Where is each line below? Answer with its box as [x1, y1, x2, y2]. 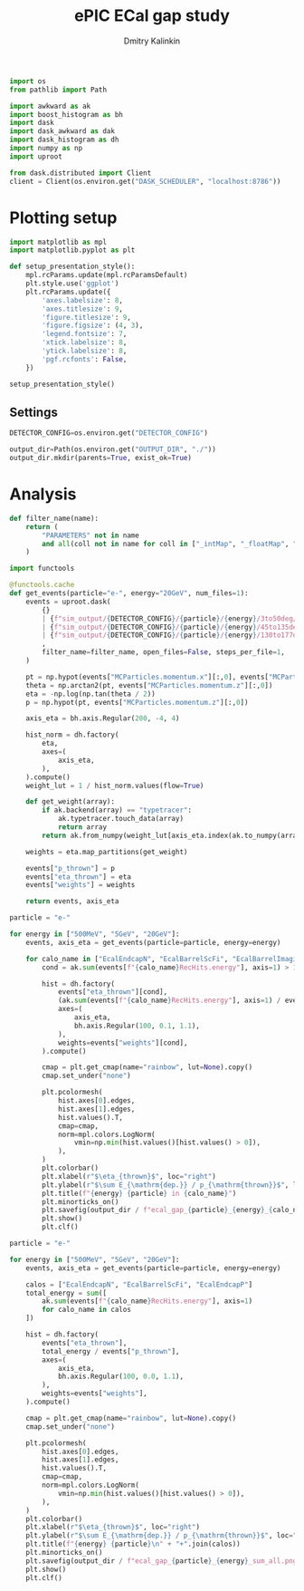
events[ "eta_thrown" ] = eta [25, 872, 131, 882]
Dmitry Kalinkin [123, 35, 181, 46]
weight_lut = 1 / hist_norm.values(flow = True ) [25, 781, 204, 790]
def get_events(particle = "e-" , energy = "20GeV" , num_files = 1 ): [9, 589, 249, 598]
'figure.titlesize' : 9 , [42, 313, 131, 322]
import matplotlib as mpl [9, 237, 107, 246]
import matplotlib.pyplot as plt [9, 246, 136, 255]
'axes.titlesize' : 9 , [42, 304, 124, 313]
